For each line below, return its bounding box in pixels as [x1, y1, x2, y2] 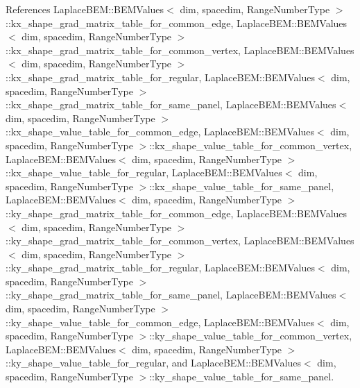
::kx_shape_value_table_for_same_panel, [149, 178, 334, 193]
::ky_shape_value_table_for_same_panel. [149, 369, 334, 384]
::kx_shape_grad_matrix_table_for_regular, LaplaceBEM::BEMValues [6, 69, 315, 84]
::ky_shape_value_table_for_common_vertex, [149, 328, 352, 343]
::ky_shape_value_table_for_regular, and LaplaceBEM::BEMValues [6, 355, 301, 370]
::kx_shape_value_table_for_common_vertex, [149, 137, 352, 152]
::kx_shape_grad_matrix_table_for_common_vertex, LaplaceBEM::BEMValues [6, 42, 354, 57]
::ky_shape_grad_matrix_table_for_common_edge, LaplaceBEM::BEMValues [6, 205, 348, 220]
